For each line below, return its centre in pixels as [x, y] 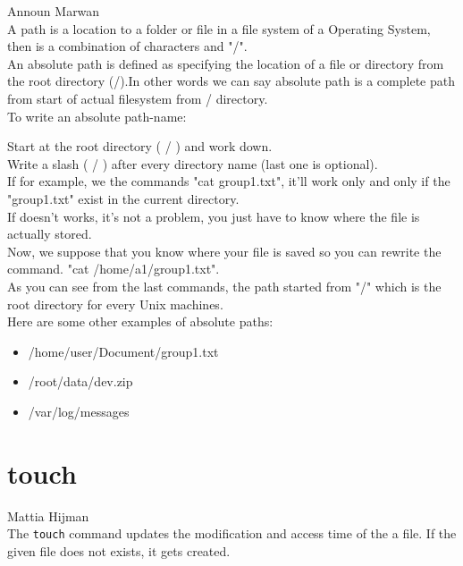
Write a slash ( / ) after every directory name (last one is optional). [193, 163]
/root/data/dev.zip [80, 381]
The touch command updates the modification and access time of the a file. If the [232, 533]
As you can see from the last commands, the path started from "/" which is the [224, 286]
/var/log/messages [79, 411]
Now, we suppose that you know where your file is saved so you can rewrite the [224, 251]
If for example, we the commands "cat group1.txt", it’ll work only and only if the [229, 181]
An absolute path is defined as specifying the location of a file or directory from [226, 63]
